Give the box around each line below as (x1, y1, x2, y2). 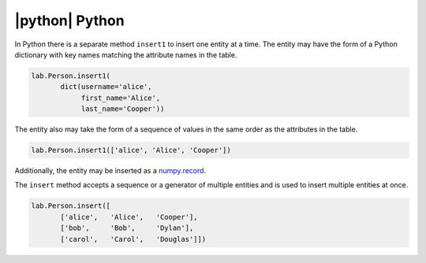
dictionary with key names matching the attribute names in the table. (14, 50, 237, 59)
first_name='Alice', (80, 93, 161, 102)
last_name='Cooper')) (80, 105, 165, 113)
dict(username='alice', (60, 83, 153, 91)
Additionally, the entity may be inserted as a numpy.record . (14, 166, 207, 176)
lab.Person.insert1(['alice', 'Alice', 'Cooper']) (31, 146, 232, 155)
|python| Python (14, 12, 125, 29)
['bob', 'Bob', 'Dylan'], (60, 224, 194, 232)
